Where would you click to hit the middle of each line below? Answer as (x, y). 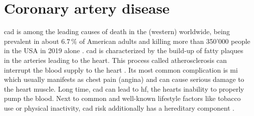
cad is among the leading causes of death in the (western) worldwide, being (117, 31)
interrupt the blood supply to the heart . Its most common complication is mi (121, 69)
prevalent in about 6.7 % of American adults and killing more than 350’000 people (127, 41)
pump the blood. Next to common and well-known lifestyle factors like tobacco (122, 98)
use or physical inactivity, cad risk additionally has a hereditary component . (119, 107)
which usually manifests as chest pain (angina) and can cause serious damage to (124, 79)
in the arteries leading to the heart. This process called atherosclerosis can (115, 60)
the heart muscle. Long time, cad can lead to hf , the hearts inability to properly (124, 88)
